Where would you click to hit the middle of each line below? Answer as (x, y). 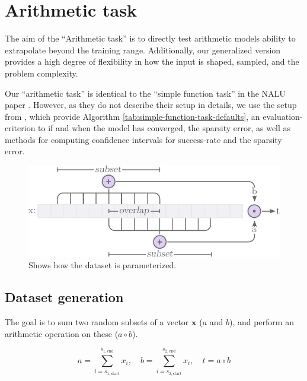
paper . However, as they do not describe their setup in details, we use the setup (151, 105)
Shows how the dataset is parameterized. (103, 265)
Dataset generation (64, 297)
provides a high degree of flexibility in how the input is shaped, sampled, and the (152, 61)
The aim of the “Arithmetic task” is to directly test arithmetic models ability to (150, 38)
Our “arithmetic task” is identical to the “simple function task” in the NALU (145, 93)
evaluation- (283, 116)
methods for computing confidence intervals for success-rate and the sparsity (143, 139)
